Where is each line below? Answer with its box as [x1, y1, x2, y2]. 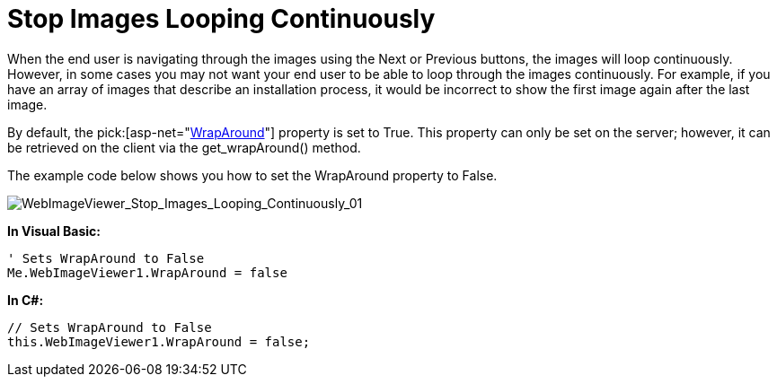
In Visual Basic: [7, 223, 101, 239]
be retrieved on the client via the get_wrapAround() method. [7, 139, 361, 155]
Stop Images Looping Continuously [7, 4, 436, 34]
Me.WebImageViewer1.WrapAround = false [7, 265, 287, 280]
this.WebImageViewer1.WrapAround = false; [7, 334, 311, 349]
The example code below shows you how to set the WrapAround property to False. [7, 167, 498, 183]
